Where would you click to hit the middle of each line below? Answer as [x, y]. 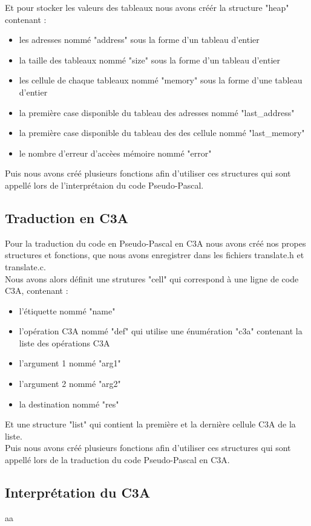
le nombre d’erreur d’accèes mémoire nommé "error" [115, 153]
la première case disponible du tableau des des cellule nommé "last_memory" [162, 133]
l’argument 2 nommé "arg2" [70, 384]
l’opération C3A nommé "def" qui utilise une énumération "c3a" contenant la [161, 331]
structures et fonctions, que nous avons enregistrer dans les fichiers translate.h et [155, 255]
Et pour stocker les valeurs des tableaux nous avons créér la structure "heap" [147, 7]
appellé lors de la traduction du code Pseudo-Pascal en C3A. [117, 460]
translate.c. [25, 266]
